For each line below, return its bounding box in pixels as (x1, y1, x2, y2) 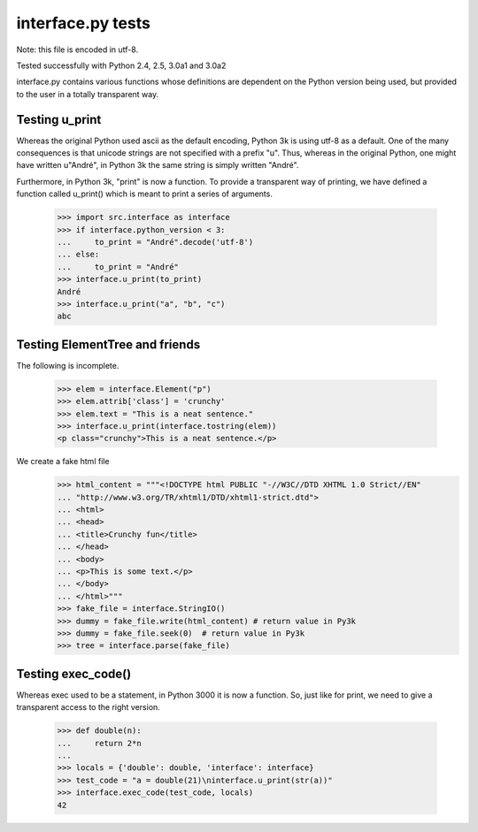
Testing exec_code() (16, 666, 132, 681)
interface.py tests (16, 13, 150, 33)
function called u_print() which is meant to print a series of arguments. (16, 188, 274, 199)
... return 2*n (57, 738, 142, 748)
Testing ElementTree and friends (16, 337, 201, 352)
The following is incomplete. (16, 360, 119, 370)
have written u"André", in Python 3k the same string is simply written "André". (16, 160, 299, 171)
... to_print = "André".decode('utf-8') (57, 237, 254, 247)
